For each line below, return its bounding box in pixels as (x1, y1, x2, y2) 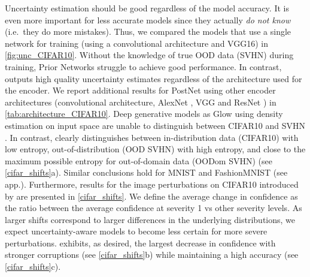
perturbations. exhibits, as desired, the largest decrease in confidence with (5, 236, 276, 249)
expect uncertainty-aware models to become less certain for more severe (5, 225, 268, 237)
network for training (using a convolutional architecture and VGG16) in (5, 37, 268, 49)
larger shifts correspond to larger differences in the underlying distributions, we (5, 213, 296, 225)
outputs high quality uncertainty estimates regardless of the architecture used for (5, 72, 302, 85)
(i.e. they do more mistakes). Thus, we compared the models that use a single (5, 25, 291, 38)
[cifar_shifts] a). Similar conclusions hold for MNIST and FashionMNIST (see (5, 166, 288, 179)
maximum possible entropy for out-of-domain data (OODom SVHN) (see (5, 154, 272, 167)
